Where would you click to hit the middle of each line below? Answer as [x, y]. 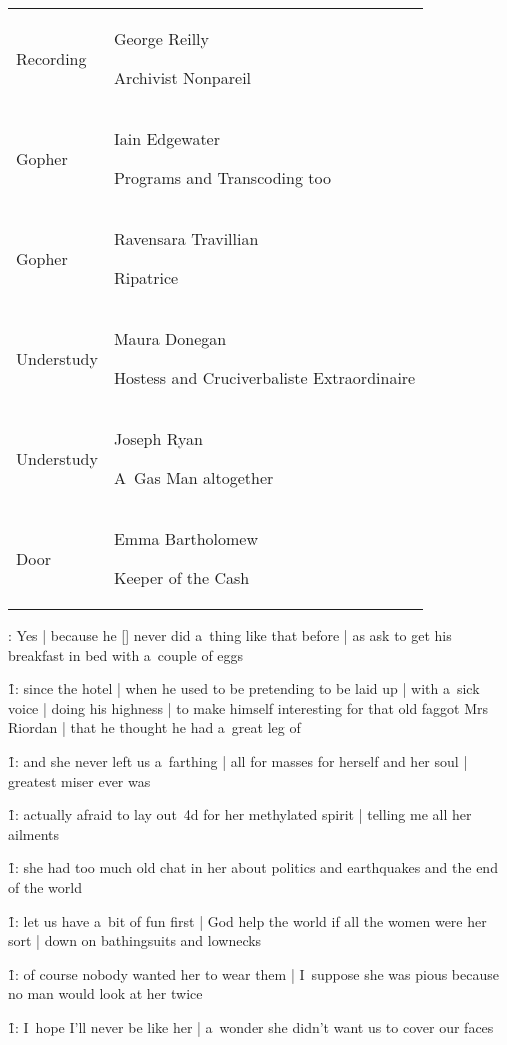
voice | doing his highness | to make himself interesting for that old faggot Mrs [248, 707]
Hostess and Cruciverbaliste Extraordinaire [264, 377]
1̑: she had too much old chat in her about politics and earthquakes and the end [253, 867]
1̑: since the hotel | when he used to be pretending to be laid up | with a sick [244, 688]
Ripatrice [146, 277]
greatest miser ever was [79, 780]
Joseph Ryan [158, 438]
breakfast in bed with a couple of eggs [126, 654]
